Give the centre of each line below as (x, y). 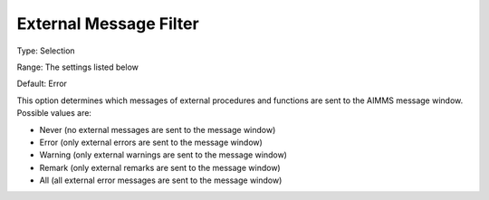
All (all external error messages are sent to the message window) (161, 180)
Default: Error (42, 84)
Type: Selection (46, 51)
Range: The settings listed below (78, 67)
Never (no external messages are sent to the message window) (158, 129)
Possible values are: (54, 113)
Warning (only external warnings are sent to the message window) (163, 155)
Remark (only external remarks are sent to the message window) (160, 167)
